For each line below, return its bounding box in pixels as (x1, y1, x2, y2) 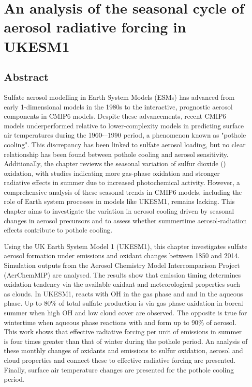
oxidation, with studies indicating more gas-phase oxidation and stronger (4, 168, 220, 178)
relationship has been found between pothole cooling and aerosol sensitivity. (4, 149, 229, 159)
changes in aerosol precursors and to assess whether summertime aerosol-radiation (4, 215, 247, 225)
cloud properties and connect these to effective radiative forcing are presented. (4, 355, 236, 365)
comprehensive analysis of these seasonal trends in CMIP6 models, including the (4, 186, 242, 197)
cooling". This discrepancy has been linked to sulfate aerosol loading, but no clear (4, 139, 246, 149)
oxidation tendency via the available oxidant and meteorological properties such (4, 279, 240, 289)
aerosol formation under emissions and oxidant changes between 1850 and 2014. (4, 250, 240, 261)
